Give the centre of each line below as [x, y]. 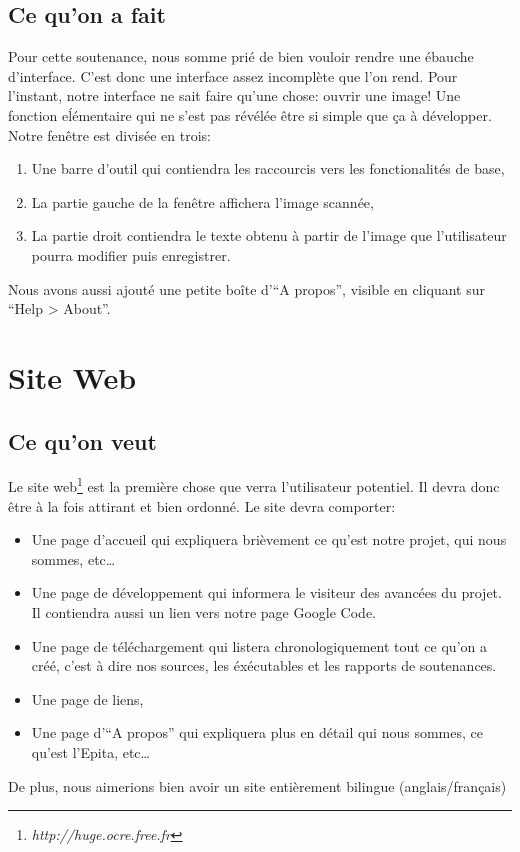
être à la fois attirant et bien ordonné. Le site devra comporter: [202, 505]
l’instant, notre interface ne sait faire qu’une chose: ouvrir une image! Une [234, 95]
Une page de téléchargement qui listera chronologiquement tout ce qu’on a [259, 645]
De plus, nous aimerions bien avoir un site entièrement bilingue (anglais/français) [257, 785]
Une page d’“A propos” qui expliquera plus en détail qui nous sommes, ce [257, 732]
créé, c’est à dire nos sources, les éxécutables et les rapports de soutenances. [264, 665]
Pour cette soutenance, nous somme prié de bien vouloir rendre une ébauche [241, 56]
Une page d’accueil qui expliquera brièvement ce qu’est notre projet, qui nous [269, 539]
